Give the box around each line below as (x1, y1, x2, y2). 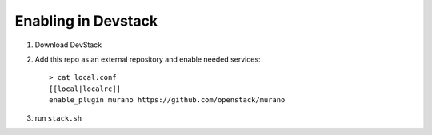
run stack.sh (34, 113, 82, 123)
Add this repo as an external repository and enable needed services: (34, 54, 261, 64)
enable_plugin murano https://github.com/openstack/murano (49, 96, 286, 105)
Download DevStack (34, 40, 102, 50)
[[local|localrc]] (49, 84, 122, 93)
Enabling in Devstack (14, 12, 158, 30)
